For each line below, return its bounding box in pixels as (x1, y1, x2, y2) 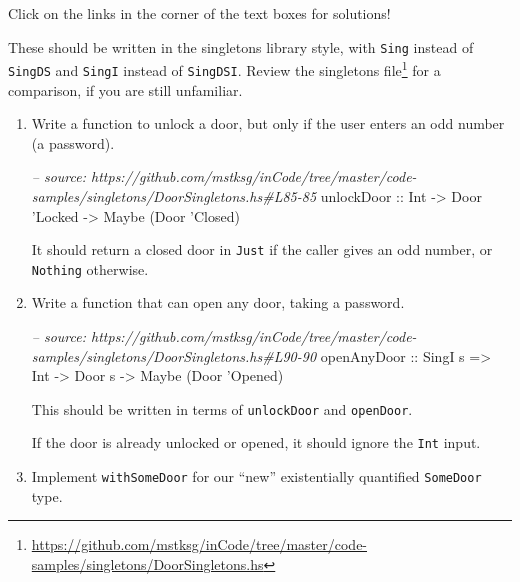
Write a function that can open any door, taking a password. (31, 292, 405, 313)
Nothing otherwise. (31, 258, 149, 279)
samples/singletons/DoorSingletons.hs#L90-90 (31, 345, 317, 366)
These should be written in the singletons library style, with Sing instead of (8, 36, 474, 57)
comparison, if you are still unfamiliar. (8, 79, 243, 100)
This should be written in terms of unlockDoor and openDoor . (31, 398, 413, 419)
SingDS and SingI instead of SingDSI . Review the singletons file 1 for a (8, 57, 441, 80)
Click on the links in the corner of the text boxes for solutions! (8, 3, 391, 23)
